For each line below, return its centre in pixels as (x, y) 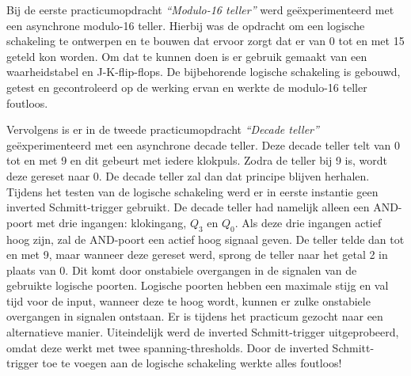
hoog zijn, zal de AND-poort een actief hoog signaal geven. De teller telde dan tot (205, 239)
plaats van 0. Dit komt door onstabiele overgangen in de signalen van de (182, 270)
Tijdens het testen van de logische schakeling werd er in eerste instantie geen (192, 191)
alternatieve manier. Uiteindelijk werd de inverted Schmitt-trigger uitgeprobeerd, (203, 332)
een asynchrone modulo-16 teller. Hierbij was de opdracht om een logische (186, 25)
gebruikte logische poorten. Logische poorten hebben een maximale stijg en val (198, 285)
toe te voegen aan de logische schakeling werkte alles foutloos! (192, 363)
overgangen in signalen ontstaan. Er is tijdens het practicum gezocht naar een (195, 316)
